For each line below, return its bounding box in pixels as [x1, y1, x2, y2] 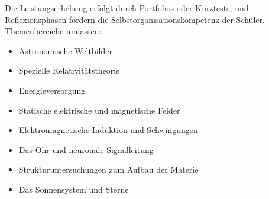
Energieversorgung [18, 84, 86, 96]
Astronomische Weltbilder [18, 44, 112, 57]
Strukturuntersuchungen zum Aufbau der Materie [18, 163, 199, 175]
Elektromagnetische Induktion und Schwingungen [18, 124, 198, 136]
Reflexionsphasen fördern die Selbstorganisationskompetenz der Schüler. [5, 13, 265, 25]
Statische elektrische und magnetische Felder [18, 104, 180, 116]
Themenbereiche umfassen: [5, 25, 102, 37]
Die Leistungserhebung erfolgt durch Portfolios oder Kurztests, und [5, 2, 249, 14]
